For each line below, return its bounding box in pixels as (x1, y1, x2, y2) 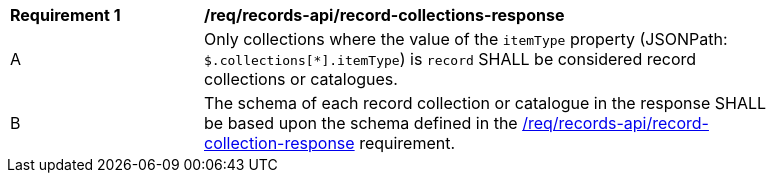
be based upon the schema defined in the (204, 113, 518, 133)
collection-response (204, 133, 355, 153)
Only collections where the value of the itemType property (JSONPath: (204, 29, 728, 49)
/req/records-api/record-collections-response (204, 5, 565, 25)
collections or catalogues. (204, 69, 398, 89)
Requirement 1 (10, 5, 121, 25)
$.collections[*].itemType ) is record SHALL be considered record (204, 49, 697, 69)
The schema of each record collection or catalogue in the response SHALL (204, 93, 767, 113)
